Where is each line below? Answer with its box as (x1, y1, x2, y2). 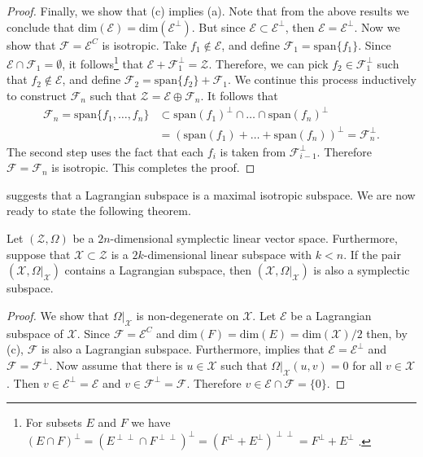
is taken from (220, 143, 286, 160)
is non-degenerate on (136, 306, 239, 323)
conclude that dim (7, 18, 98, 35)
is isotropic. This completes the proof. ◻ (51, 159, 255, 176)
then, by (366, 324, 408, 341)
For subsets (25, 414, 82, 431)
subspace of (7, 324, 63, 341)
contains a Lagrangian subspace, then (64, 261, 252, 279)
